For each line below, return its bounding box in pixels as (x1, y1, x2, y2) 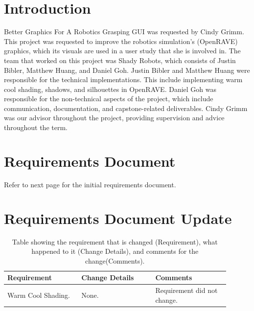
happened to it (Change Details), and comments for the (31, 246, 199, 256)
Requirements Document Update (4, 208, 232, 228)
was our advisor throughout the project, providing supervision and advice (4, 112, 225, 123)
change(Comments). (85, 255, 145, 266)
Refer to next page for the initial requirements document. (4, 179, 176, 189)
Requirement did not (155, 285, 218, 295)
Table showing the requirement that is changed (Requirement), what (12, 236, 218, 246)
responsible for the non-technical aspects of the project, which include (4, 93, 213, 104)
